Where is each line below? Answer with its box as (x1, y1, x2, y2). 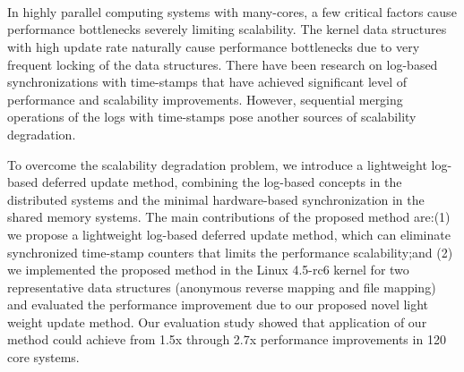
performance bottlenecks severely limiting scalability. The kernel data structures (7, 20, 447, 38)
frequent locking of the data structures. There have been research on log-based (7, 55, 438, 73)
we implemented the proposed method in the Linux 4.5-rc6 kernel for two (7, 260, 409, 279)
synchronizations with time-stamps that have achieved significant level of (7, 72, 408, 91)
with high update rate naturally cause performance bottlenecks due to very (7, 37, 420, 55)
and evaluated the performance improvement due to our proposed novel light (7, 295, 429, 314)
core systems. (7, 348, 80, 367)
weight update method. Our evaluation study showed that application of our (7, 312, 427, 331)
